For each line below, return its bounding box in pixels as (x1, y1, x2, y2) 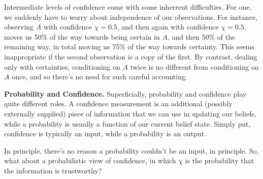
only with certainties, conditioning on (4, 61, 120, 72)
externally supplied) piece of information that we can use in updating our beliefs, (4, 108, 256, 118)
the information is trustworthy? (4, 165, 102, 175)
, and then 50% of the (167, 31, 236, 42)
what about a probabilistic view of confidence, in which (4, 155, 176, 166)
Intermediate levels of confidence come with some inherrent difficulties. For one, (4, 2, 252, 12)
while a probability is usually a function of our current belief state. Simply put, (4, 118, 251, 129)
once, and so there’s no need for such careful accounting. (12, 71, 187, 82)
